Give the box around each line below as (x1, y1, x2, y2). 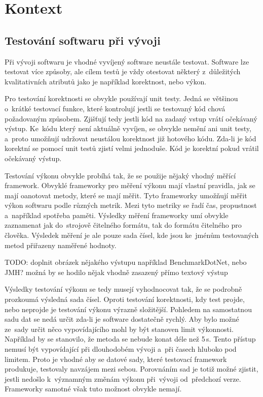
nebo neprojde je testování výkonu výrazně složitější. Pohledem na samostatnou (5, 303, 252, 314)
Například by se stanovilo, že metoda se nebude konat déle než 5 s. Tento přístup (5, 333, 256, 344)
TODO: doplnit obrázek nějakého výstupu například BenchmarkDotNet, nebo (5, 257, 247, 267)
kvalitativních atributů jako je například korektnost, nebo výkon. (5, 76, 207, 86)
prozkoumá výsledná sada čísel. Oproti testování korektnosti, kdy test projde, (5, 294, 245, 304)
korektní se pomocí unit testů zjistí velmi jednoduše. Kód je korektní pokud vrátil (5, 143, 259, 154)
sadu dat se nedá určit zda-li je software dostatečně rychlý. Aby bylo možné (5, 314, 239, 324)
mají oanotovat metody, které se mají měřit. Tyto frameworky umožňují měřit (5, 190, 247, 200)
